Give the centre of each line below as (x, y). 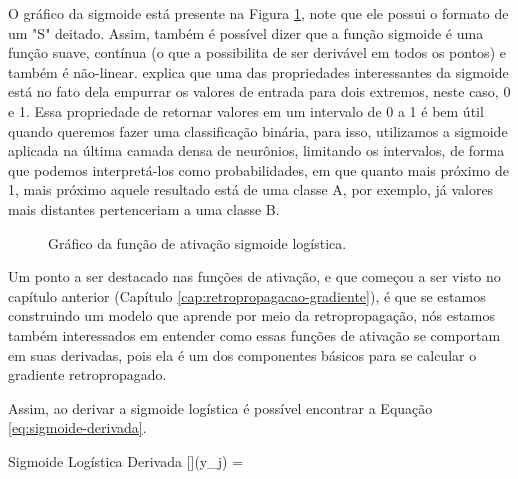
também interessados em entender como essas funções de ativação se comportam (254, 334)
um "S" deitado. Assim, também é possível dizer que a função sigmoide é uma (246, 32)
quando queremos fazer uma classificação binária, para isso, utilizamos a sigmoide (258, 130)
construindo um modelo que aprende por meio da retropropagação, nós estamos (252, 315)
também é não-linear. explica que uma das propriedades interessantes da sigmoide (258, 71)
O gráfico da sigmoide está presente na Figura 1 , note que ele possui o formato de (258, 13)
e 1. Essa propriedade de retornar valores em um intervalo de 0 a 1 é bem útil (246, 110)
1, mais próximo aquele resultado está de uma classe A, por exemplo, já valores (251, 189)
